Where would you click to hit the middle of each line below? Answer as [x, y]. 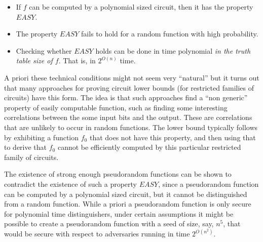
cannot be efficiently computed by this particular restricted [149, 147]
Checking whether [44, 50]
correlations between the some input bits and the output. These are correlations [128, 117]
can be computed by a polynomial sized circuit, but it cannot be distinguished [126, 194]
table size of [34, 61]
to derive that [26, 147]
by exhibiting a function [42, 137]
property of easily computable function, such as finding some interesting [116, 107]
